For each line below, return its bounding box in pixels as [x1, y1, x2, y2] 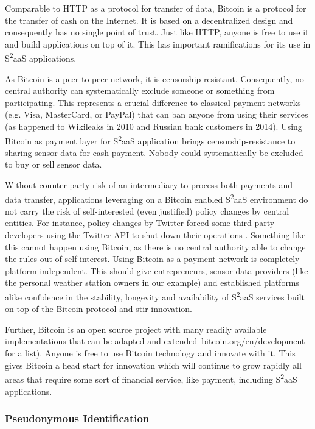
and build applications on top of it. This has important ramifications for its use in [5, 37, 311, 50]
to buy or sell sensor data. [5, 158, 102, 171]
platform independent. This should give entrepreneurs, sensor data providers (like [5, 264, 308, 277]
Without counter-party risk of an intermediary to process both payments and [5, 179, 293, 191]
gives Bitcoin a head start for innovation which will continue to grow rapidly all [5, 358, 302, 371]
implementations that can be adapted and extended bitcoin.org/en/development [5, 335, 305, 347]
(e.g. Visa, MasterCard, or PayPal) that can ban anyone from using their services [5, 108, 308, 121]
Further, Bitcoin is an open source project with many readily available [5, 322, 267, 335]
